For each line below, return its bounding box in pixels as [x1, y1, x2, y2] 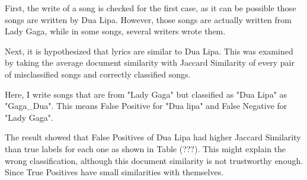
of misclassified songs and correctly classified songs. [5, 67, 191, 80]
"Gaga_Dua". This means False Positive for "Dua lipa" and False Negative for [5, 99, 287, 112]
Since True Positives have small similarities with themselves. [5, 166, 224, 178]
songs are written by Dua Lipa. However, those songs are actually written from [5, 13, 292, 25]
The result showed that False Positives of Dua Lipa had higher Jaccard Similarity [5, 131, 301, 143]
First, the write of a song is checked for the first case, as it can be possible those [5, 2, 296, 14]
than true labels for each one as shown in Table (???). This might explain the [5, 142, 286, 155]
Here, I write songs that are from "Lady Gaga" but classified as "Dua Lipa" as [5, 88, 287, 100]
